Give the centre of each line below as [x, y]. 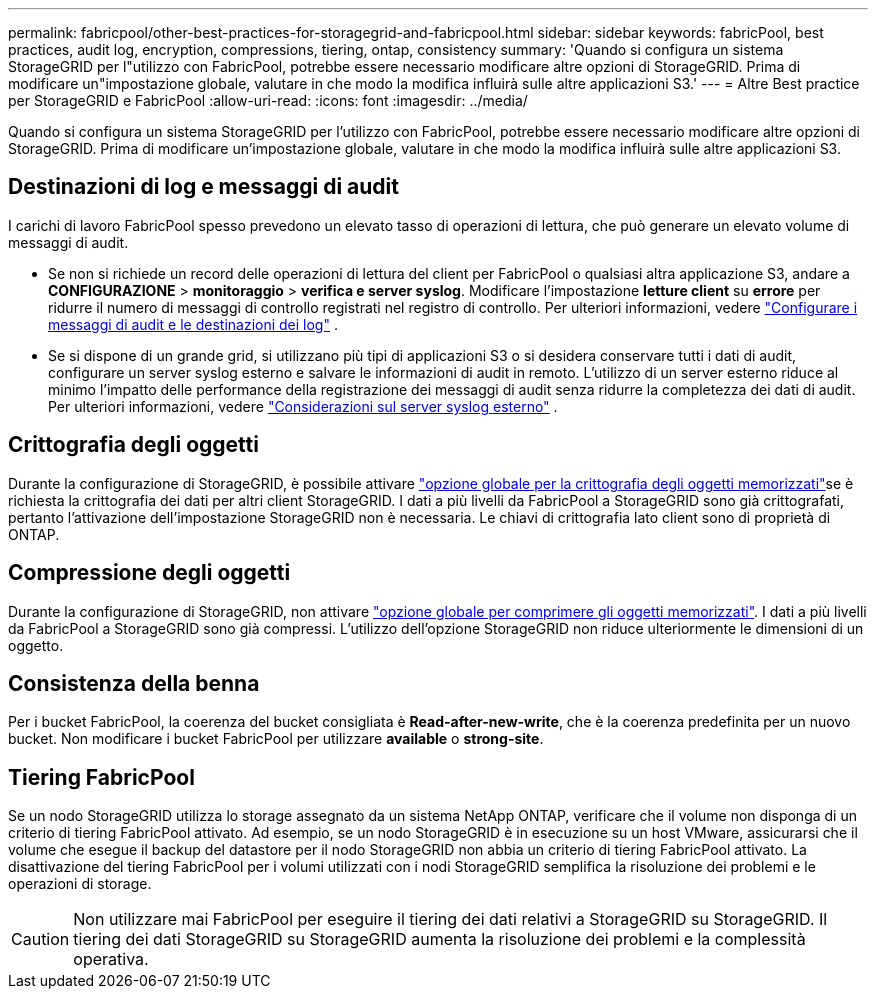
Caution [40, 939]
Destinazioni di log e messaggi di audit [203, 187]
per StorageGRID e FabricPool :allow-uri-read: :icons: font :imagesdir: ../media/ [268, 100]
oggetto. [36, 645]
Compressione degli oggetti [149, 573]
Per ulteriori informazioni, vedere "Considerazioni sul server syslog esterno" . [303, 406]
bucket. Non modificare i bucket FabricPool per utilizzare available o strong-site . [276, 739]
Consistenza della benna [134, 683]
